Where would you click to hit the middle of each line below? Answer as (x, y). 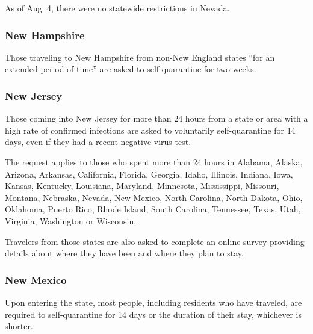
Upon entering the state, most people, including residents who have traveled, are (153, 302)
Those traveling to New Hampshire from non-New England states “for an (140, 57)
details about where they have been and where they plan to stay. (124, 253)
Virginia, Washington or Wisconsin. (71, 221)
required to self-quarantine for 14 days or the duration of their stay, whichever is (153, 314)
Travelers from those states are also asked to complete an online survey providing (155, 241)
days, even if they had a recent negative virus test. (98, 142)
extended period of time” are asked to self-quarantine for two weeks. (131, 69)
